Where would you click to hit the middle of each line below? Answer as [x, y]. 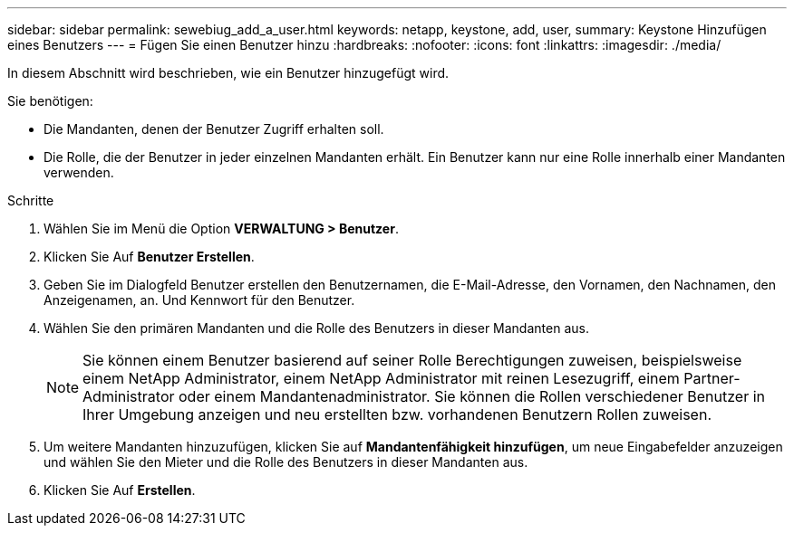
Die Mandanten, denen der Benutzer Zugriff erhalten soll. [214, 129]
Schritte [31, 200]
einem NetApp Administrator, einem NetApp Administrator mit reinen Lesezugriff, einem [381, 378]
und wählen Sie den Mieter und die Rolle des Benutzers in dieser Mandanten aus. [286, 462]
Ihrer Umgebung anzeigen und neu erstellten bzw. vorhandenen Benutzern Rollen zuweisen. [397, 414]
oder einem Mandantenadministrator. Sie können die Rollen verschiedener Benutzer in [472, 396]
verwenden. [79, 172]
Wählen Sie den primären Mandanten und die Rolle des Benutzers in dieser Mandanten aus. [316, 328]
